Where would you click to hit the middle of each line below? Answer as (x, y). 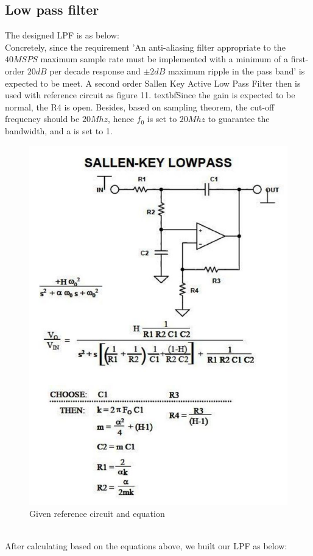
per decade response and (95, 70)
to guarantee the (239, 119)
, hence (121, 119)
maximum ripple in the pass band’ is (236, 70)
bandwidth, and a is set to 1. (59, 130)
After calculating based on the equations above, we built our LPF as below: (146, 546)
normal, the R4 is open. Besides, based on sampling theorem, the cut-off (140, 107)
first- (300, 59)
